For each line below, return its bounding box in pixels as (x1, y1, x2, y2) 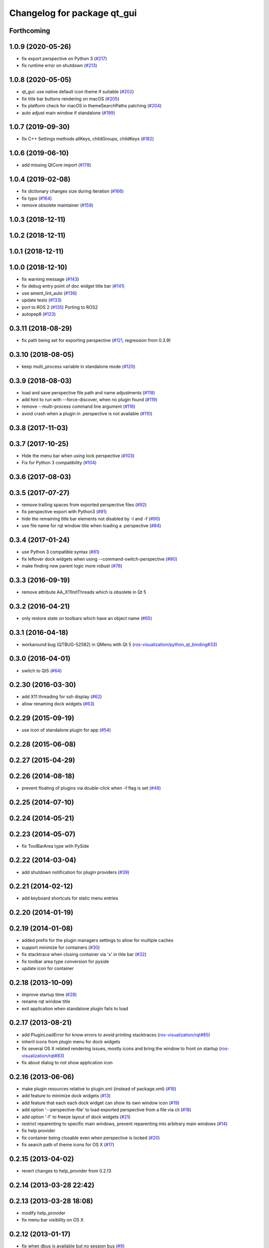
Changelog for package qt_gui (9, 7, 137, 18)
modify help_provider (21, 1210, 66, 1216)
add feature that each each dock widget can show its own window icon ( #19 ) (21, 1100, 180, 1106)
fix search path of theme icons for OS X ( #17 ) (21, 1142, 115, 1148)
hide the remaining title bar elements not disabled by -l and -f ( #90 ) (21, 516, 160, 522)
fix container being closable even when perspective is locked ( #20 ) (21, 1135, 160, 1141)
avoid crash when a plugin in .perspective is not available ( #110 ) (21, 410, 153, 416)
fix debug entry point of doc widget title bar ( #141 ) (21, 283, 125, 289)
